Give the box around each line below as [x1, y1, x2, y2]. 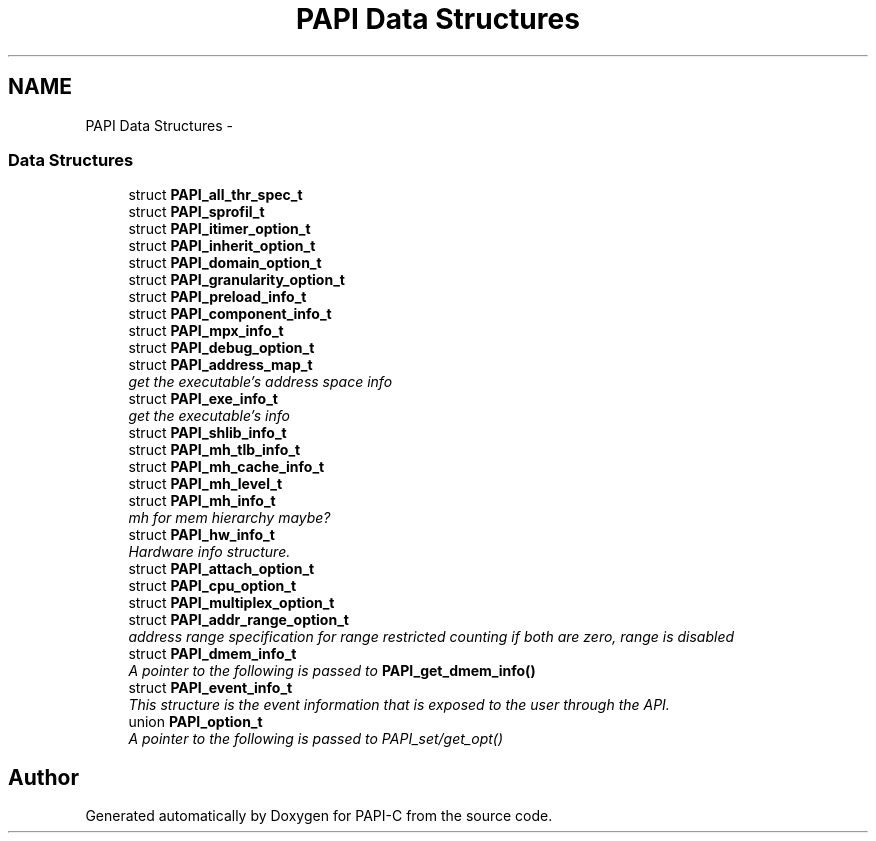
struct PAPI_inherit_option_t [128, 237, 316, 255]
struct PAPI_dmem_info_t [128, 645, 297, 663]
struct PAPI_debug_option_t [128, 339, 315, 357]
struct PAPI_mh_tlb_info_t [128, 441, 301, 459]
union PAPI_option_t [128, 713, 263, 731]
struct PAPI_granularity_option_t [128, 271, 345, 289]
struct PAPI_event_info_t [128, 679, 293, 697]
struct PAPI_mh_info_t [128, 492, 276, 510]
